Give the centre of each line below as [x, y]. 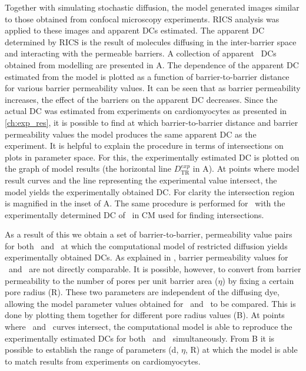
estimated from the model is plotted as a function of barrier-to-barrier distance [147, 76]
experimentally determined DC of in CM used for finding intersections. [134, 214]
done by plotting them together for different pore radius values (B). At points [145, 315]
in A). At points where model [246, 168]
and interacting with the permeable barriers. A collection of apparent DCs [141, 53]
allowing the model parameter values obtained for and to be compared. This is [150, 303]
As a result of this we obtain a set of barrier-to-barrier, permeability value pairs [149, 234]
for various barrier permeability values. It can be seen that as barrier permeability [153, 88]
